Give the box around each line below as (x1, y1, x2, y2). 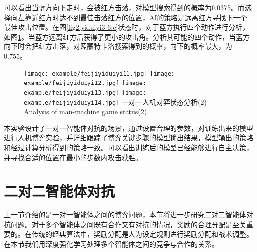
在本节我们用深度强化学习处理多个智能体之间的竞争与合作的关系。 (4, 239, 218, 249)
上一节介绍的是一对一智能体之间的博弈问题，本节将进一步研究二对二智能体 (4, 210, 246, 220)
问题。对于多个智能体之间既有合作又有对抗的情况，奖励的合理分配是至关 (10, 219, 246, 229)
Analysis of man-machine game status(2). (24, 106, 149, 117)
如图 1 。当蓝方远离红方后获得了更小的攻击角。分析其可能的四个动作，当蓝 (4, 31, 243, 42)
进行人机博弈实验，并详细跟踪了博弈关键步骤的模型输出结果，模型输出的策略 (4, 132, 253, 143)
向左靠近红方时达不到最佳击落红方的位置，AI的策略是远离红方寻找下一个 (10, 12, 247, 22)
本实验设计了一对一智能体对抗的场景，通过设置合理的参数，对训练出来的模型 (4, 123, 253, 133)
